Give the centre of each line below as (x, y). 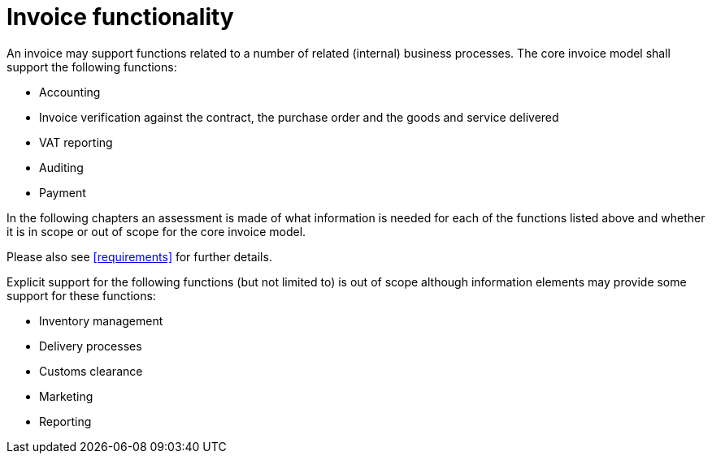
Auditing (61, 167)
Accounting (70, 92)
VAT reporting (76, 142)
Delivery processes (91, 346)
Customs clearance (91, 371)
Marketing (66, 396)
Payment (63, 192)
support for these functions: (81, 295)
